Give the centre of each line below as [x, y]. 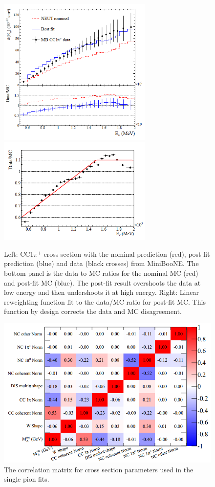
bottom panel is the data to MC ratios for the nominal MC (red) [101, 273]
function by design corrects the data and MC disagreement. [93, 311]
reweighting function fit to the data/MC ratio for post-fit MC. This [105, 301]
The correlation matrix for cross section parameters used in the [99, 469]
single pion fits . [27, 479]
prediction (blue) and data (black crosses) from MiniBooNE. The [101, 263]
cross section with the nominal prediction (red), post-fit [127, 254]
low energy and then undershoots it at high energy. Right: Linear [101, 292]
